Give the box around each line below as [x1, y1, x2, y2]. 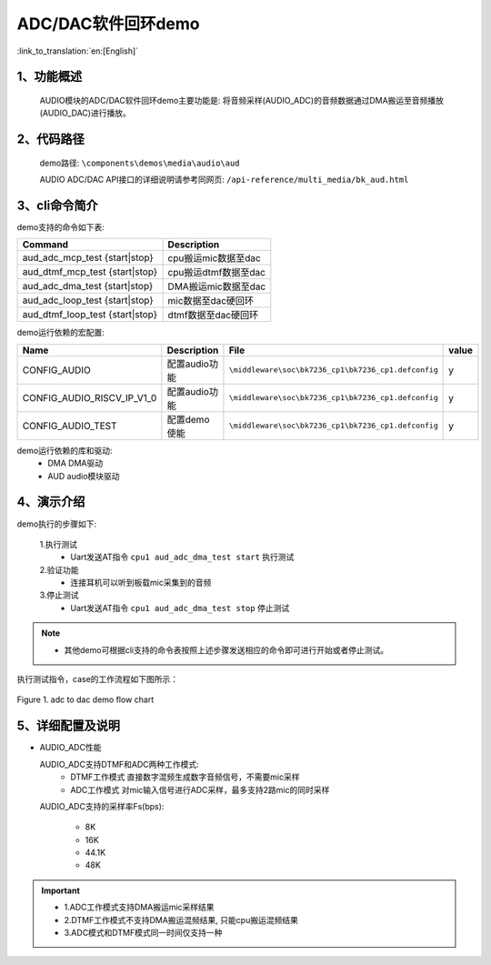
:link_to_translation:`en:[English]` [16, 45, 139, 56]
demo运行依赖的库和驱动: [16, 445, 113, 456]
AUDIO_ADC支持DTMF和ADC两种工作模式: [39, 759, 199, 769]
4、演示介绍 [16, 494, 85, 509]
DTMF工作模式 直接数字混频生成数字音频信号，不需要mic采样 [70, 771, 300, 782]
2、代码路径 [16, 132, 85, 147]
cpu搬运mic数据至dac [167, 252, 261, 265]
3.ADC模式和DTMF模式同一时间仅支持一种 [64, 928, 223, 939]
